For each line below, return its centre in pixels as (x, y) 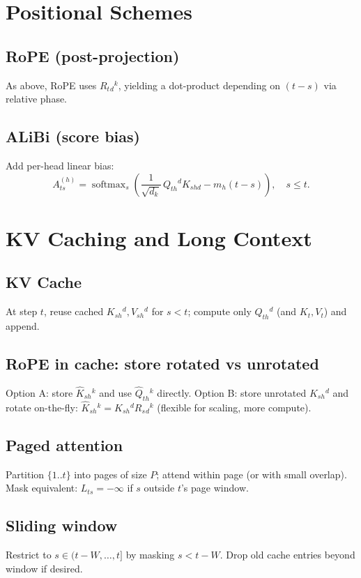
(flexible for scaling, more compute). (234, 407)
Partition (25, 474)
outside (159, 488)
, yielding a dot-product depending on (199, 85)
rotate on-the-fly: (42, 407)
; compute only (220, 311)
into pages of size (110, 474)
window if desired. (44, 568)
